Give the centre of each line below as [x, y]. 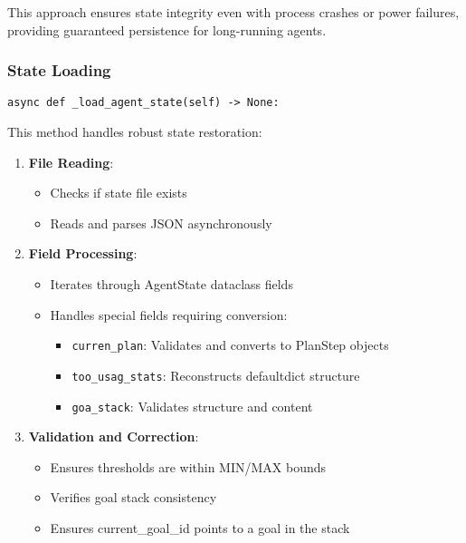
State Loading [59, 70]
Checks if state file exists [119, 193]
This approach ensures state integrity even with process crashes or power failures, [233, 12]
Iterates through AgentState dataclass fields [171, 284]
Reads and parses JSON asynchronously [161, 223]
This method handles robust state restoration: [135, 132]
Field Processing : [83, 253]
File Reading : [71, 162]
